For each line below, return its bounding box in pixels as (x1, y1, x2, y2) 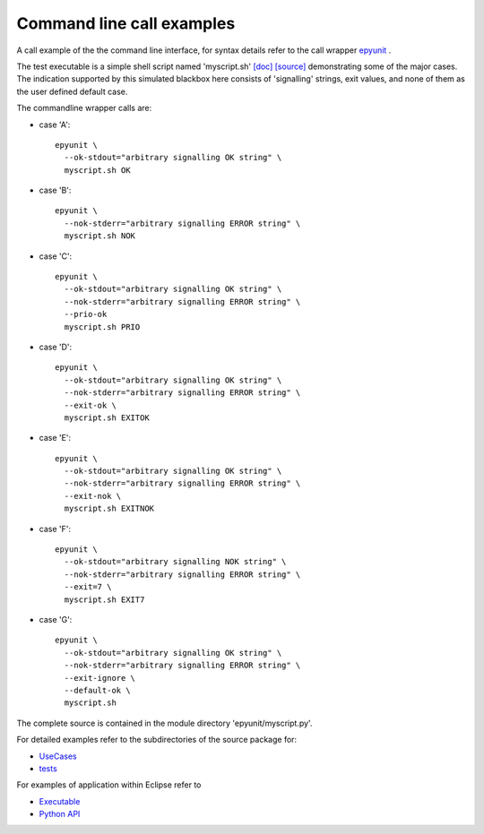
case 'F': (39, 523, 72, 534)
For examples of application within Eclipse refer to (16, 779, 202, 790)
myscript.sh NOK (64, 231, 136, 241)
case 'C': (39, 251, 73, 262)
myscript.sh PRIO (64, 322, 141, 331)
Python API (39, 809, 81, 820)
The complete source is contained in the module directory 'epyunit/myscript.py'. (16, 718, 313, 728)
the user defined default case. (16, 86, 128, 97)
